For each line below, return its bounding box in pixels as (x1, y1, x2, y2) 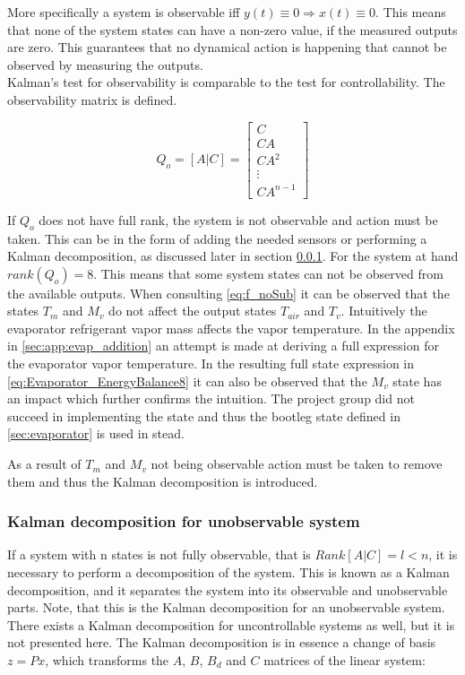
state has (392, 371, 442, 390)
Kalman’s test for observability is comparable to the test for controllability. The (7, 73, 445, 91)
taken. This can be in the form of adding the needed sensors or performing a (7, 229, 427, 247)
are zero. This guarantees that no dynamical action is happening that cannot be (7, 38, 447, 56)
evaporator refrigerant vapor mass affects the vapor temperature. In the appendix (7, 318, 455, 337)
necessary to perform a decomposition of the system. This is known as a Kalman (7, 563, 450, 582)
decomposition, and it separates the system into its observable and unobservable (7, 580, 448, 599)
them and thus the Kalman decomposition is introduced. (7, 472, 318, 490)
